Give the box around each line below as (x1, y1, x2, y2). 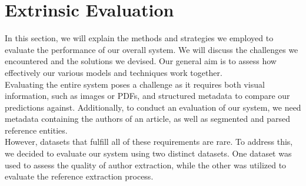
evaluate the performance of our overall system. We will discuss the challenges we (5, 43, 298, 55)
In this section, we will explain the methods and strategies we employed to (5, 32, 274, 44)
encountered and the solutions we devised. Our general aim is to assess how (5, 55, 277, 67)
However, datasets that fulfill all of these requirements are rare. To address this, (5, 135, 293, 148)
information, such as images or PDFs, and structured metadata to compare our (5, 89, 290, 102)
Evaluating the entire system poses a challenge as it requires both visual (5, 78, 265, 90)
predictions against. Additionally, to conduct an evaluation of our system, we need (5, 101, 301, 113)
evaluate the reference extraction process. (5, 170, 154, 182)
